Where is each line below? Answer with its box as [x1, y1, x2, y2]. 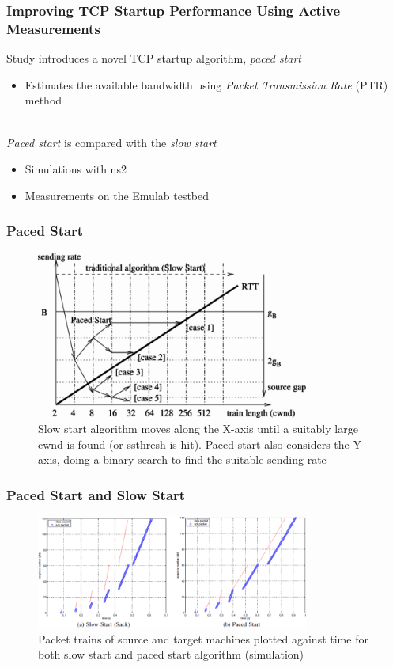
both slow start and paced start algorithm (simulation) [38, 646, 304, 662]
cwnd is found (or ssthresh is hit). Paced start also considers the [38, 435, 350, 452]
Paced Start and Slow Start [6, 484, 186, 504]
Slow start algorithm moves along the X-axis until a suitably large [38, 420, 358, 437]
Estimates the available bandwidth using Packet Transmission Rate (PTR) [25, 76, 388, 93]
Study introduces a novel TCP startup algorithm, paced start [6, 50, 302, 66]
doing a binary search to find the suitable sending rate [63, 451, 327, 468]
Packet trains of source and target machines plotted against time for [38, 630, 368, 647]
